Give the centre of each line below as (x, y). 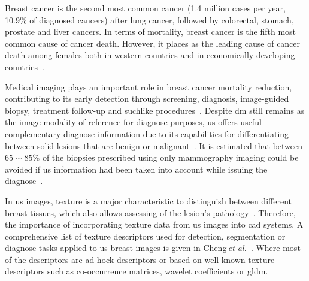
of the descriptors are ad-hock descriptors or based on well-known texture (140, 259)
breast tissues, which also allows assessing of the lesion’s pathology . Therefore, (150, 212)
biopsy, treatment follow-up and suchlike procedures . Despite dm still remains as (155, 110)
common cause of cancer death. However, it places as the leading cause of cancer (153, 43)
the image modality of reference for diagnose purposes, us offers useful (133, 122)
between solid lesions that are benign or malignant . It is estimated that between (154, 145)
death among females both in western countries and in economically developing (150, 55)
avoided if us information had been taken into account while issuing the (136, 169)
